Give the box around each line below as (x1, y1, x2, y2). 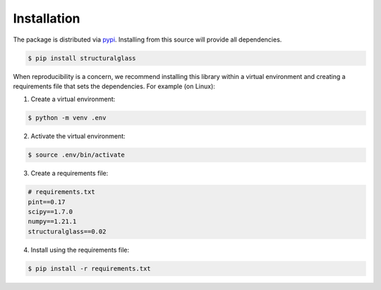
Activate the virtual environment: (30, 132, 126, 140)
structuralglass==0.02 (28, 227, 107, 236)
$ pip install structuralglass (28, 54, 137, 62)
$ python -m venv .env (28, 114, 107, 122)
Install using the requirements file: (30, 246, 130, 254)
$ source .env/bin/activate (28, 151, 125, 159)
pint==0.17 (28, 198, 66, 206)
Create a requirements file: (30, 169, 109, 178)
